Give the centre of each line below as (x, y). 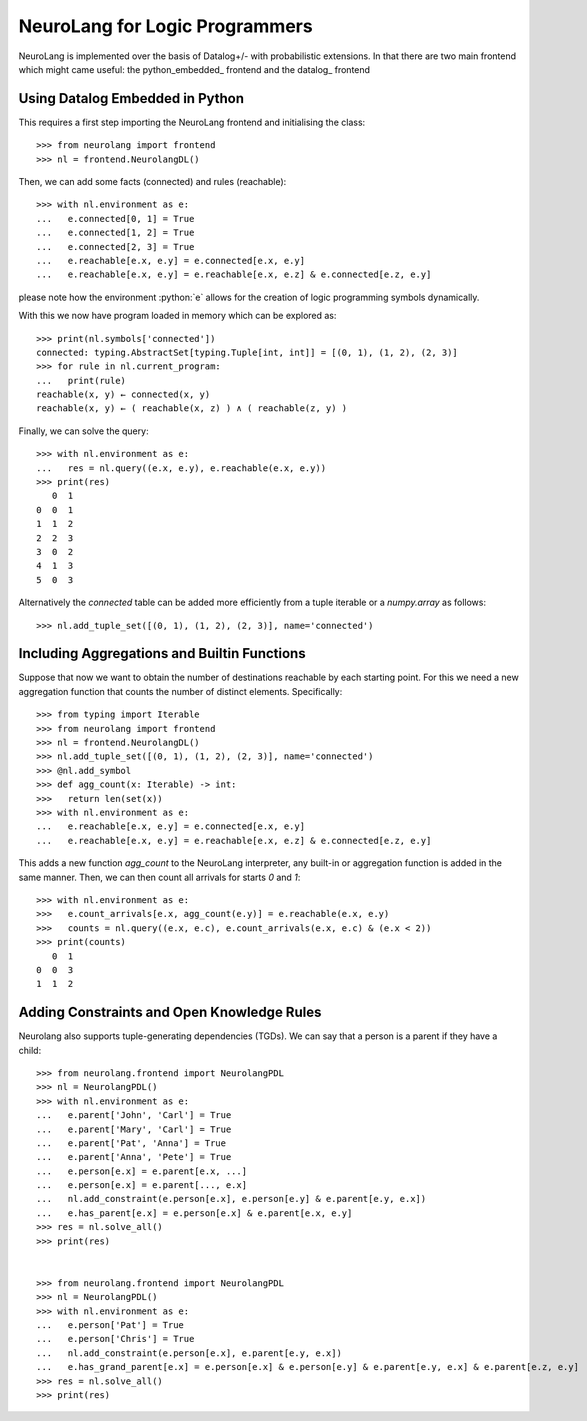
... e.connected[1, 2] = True (115, 233)
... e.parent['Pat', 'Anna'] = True (131, 1143)
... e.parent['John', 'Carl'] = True (134, 1115)
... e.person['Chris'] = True (115, 1339)
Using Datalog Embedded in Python (131, 98)
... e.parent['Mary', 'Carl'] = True (134, 1129)
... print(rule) (81, 380)
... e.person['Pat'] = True (110, 1325)
